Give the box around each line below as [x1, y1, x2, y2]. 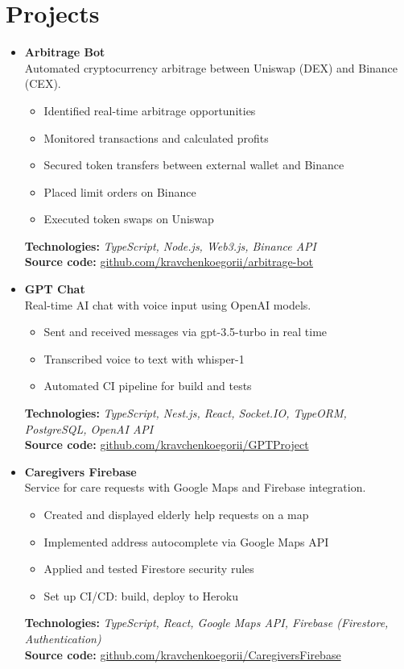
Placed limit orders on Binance [43, 183, 196, 200]
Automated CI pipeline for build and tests [43, 377, 252, 394]
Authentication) [24, 630, 101, 646]
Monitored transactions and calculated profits [43, 129, 269, 146]
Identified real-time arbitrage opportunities [43, 102, 256, 118]
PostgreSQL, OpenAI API [24, 420, 154, 437]
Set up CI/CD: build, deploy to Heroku [43, 587, 238, 604]
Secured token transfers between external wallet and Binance [43, 156, 344, 173]
